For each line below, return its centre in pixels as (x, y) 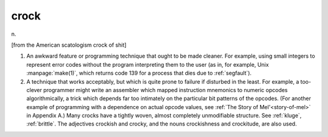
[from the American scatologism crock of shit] (69, 45)
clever (34, 90)
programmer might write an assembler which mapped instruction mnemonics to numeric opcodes (166, 90)
